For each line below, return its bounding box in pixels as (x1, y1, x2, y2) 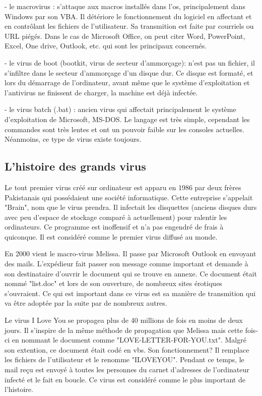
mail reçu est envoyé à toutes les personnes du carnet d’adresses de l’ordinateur (5, 364, 249, 375)
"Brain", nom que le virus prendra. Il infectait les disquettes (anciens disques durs (5, 202, 257, 212)
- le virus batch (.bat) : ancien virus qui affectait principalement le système (5, 104, 236, 115)
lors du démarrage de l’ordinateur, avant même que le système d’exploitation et (5, 77, 250, 88)
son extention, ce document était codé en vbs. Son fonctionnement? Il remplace (5, 344, 249, 355)
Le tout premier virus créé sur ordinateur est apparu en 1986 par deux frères (5, 182, 241, 192)
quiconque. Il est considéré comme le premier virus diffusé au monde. (5, 231, 218, 242)
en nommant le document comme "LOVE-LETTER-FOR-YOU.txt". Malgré (12, 334, 246, 345)
